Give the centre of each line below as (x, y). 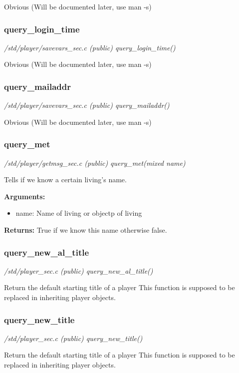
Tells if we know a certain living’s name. (65, 180)
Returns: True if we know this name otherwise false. (86, 230)
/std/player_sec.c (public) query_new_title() (73, 338)
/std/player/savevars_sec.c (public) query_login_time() (90, 47)
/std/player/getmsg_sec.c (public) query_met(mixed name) (95, 163)
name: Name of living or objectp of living (79, 213)
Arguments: (25, 196)
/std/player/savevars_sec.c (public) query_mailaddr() (87, 105)
